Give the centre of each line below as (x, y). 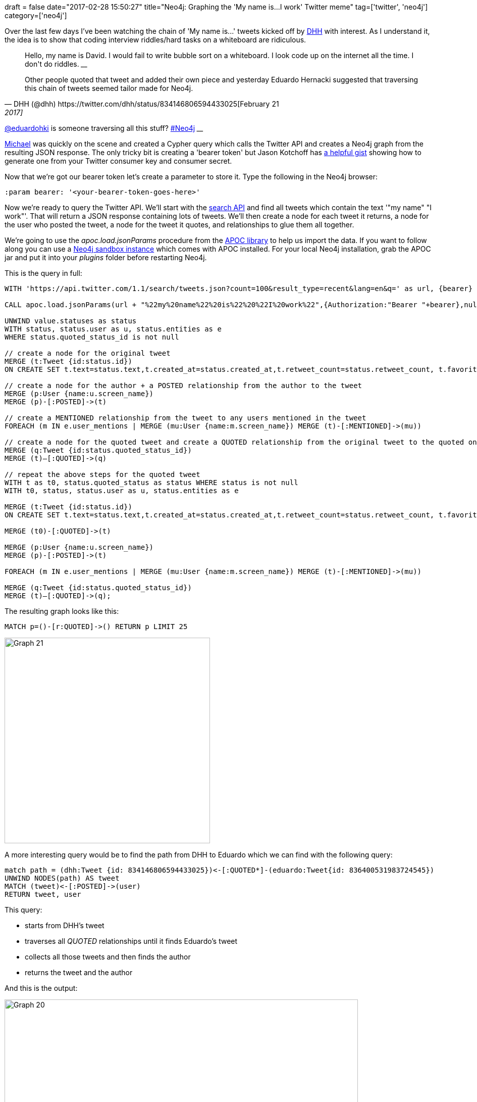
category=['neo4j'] (36, 15)
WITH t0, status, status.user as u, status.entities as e (122, 491)
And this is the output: (41, 988)
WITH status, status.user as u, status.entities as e (113, 329)
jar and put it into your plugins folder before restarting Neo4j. (106, 257)
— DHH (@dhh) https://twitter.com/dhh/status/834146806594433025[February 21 (142, 104)
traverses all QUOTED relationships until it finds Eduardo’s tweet (131, 941)
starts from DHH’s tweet (65, 925)
